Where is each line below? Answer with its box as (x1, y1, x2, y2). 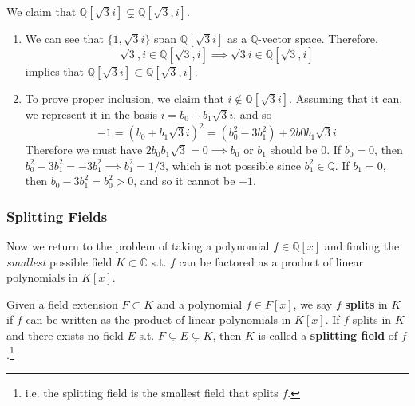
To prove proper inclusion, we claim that (25, 90, 224, 106)
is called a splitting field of (258, 327, 398, 344)
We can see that (25, 30, 104, 46)
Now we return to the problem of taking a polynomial (6, 238, 270, 254)
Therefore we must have (25, 141, 143, 158)
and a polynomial (156, 295, 243, 312)
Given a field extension (6, 295, 118, 312)
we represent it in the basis (25, 106, 157, 122)
